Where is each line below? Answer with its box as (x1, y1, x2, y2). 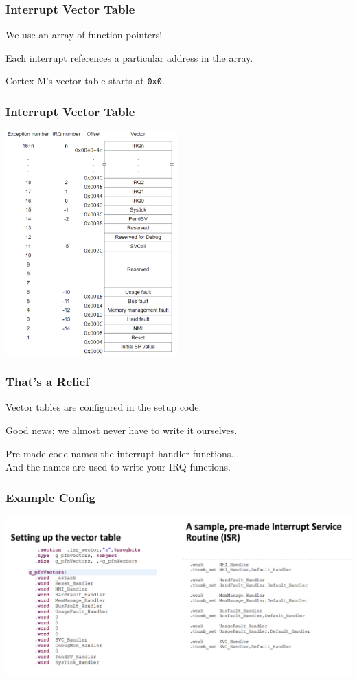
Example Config (5, 488, 95, 506)
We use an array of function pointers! (5, 27, 163, 42)
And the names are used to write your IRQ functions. (5, 460, 231, 474)
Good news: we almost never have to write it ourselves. (5, 422, 238, 437)
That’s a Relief (5, 373, 89, 390)
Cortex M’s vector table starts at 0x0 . (5, 73, 165, 88)
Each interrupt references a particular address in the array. (5, 50, 253, 65)
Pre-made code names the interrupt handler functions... (5, 446, 240, 460)
